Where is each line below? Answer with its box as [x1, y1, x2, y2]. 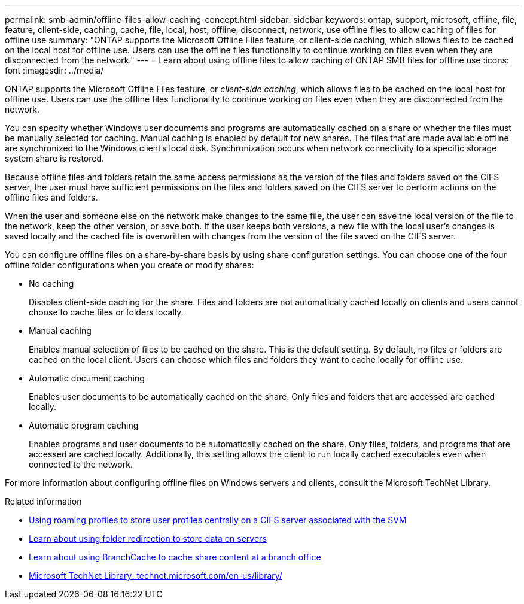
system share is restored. [5, 153, 105, 163]
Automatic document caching [29, 373, 145, 383]
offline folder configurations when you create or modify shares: [5, 260, 254, 270]
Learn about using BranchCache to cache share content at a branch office [29, 552, 321, 562]
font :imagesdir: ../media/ [5, 65, 104, 75]
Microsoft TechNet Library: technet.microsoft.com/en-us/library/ [29, 570, 282, 581]
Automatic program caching [29, 420, 139, 430]
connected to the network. [29, 459, 133, 469]
